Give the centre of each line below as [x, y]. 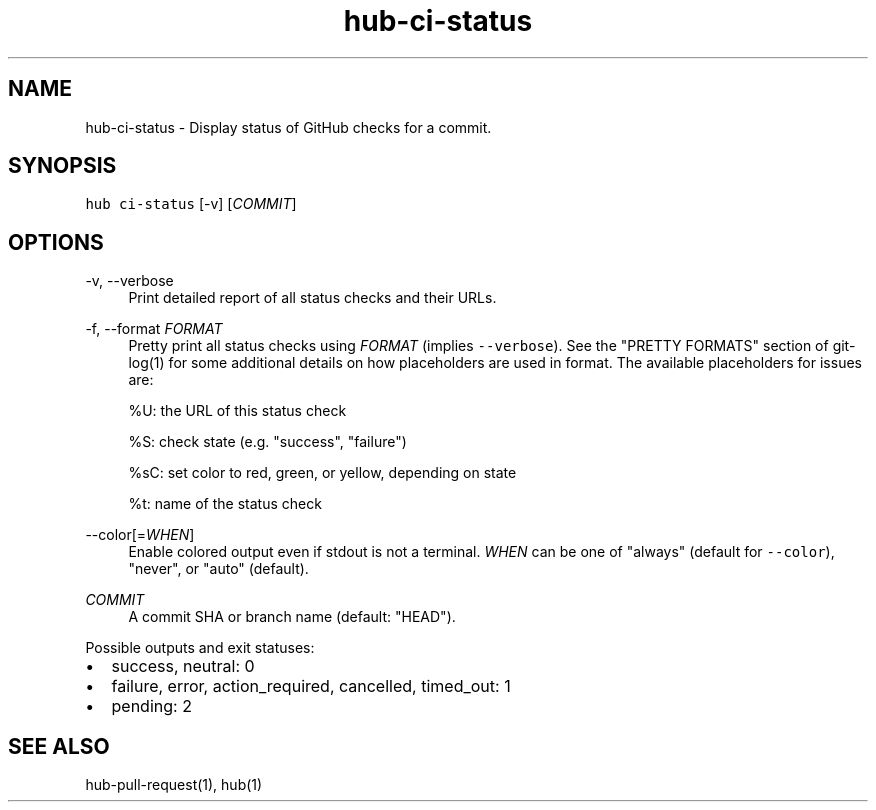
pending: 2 [151, 706]
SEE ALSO [59, 746]
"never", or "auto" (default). [218, 569]
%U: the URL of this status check [237, 411]
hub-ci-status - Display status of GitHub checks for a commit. [288, 127]
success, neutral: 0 [183, 666]
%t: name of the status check [225, 504]
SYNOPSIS [62, 166]
